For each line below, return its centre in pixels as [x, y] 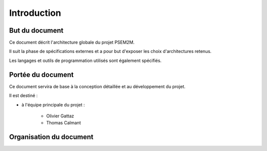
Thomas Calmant [64, 123]
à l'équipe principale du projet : [53, 104]
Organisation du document [51, 137]
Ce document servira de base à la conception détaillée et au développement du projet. [97, 86]
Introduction [35, 13]
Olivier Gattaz [60, 116]
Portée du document [42, 75]
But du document [36, 30]
